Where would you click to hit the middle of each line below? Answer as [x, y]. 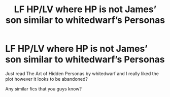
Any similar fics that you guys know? [44, 89]
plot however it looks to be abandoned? [46, 79]
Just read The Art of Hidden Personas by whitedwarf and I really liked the [82, 73]
